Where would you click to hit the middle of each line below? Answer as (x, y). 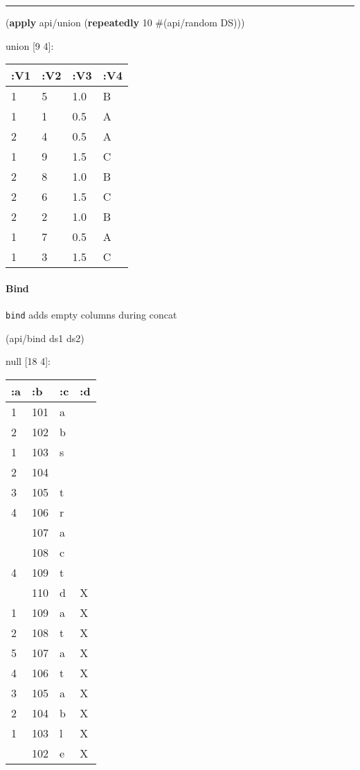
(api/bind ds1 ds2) (45, 338)
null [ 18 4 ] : (28, 361)
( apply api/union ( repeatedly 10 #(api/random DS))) (125, 22)
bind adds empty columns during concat (91, 314)
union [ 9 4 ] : (30, 45)
